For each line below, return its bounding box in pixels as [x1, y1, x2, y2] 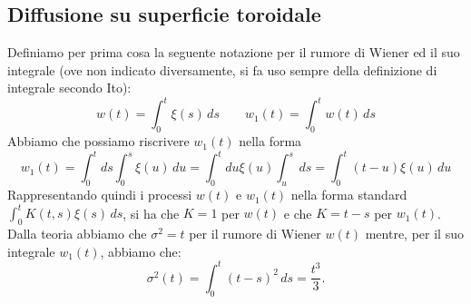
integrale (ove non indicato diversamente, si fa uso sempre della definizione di [7, 60, 437, 79]
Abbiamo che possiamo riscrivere [7, 132, 190, 151]
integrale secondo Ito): [7, 78, 132, 97]
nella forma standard [290, 185, 407, 204]
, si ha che [123, 203, 180, 222]
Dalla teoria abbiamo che [7, 224, 147, 243]
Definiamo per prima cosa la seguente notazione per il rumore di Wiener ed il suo [7, 43, 460, 62]
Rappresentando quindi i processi [7, 185, 192, 204]
